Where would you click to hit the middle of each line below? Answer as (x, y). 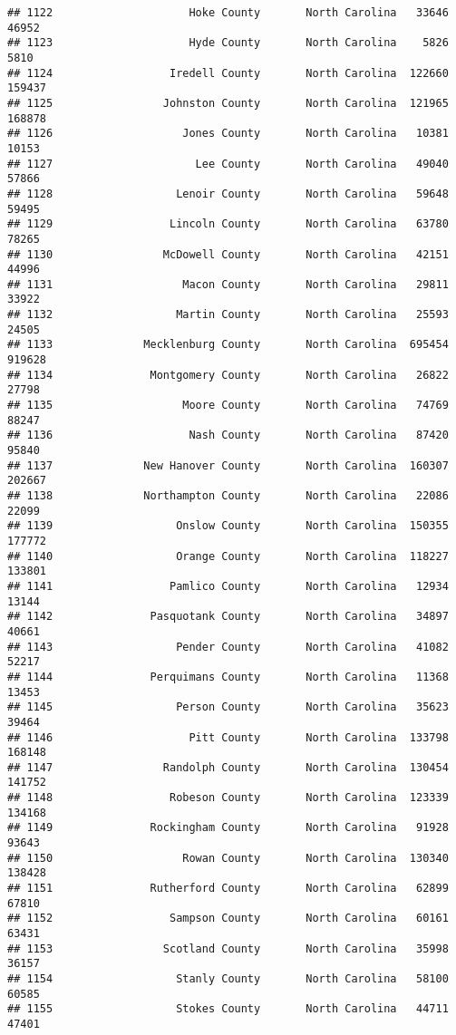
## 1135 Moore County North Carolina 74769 (228, 406)
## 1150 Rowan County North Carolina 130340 (228, 858)
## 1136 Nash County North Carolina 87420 (228, 435)
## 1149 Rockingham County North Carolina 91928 (228, 828)
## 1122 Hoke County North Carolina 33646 (228, 13)
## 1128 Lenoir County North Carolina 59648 (228, 193)
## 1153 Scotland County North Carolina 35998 (228, 948)
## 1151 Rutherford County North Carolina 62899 (228, 889)
